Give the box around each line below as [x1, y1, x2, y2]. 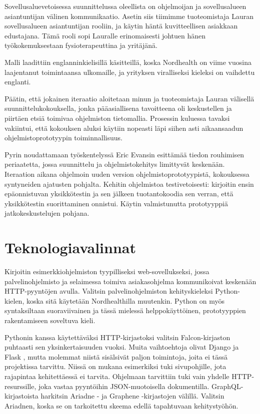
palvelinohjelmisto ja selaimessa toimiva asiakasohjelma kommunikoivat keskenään [4, 276, 256, 286]
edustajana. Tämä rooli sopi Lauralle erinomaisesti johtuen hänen [4, 30, 206, 40]
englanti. [4, 76, 31, 87]
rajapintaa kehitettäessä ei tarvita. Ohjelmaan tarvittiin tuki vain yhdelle [4, 371, 229, 381]
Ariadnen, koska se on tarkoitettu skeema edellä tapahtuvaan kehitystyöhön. [4, 400, 238, 411]
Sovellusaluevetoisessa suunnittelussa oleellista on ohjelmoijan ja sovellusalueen [4, 1, 246, 11]
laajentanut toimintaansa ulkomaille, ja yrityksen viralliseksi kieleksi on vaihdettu [4, 66, 255, 77]
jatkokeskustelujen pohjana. [4, 208, 89, 218]
